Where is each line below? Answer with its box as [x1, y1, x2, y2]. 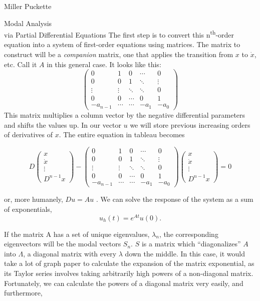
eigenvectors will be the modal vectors [4, 238, 121, 249]
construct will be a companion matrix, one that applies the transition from [4, 49, 233, 60]
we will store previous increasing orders [130, 119, 250, 130]
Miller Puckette [4, 1, 52, 11]
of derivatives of [4, 129, 53, 140]
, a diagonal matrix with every [23, 248, 117, 258]
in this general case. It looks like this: [47, 59, 161, 69]
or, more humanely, [4, 194, 63, 204]
